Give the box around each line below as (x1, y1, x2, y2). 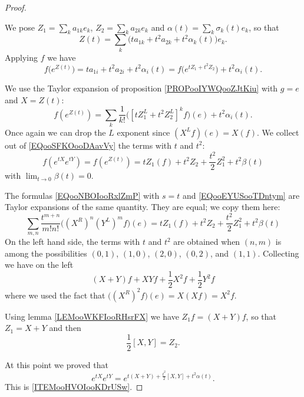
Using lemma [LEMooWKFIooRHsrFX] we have (5, 310, 179, 322)
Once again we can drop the (5, 126, 106, 138)
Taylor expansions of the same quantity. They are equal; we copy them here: (5, 201, 280, 213)
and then (49, 321, 81, 334)
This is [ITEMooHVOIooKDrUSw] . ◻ (5, 380, 143, 392)
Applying (5, 51, 38, 63)
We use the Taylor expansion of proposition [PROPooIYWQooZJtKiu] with (5, 81, 278, 94)
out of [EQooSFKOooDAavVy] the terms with (5, 139, 172, 151)
